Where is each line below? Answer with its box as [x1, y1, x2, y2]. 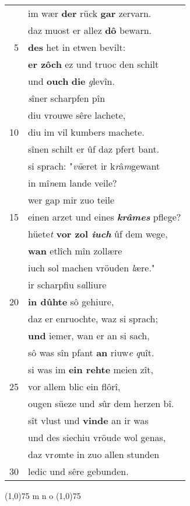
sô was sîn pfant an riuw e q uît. [28, 346, 154, 359]
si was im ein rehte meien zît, [28, 363, 153, 376]
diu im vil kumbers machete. [28, 125, 145, 139]
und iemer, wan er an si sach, [28, 329, 150, 342]
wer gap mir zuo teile [28, 193, 115, 206]
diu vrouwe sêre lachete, [28, 108, 126, 122]
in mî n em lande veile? [28, 176, 117, 190]
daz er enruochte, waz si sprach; [28, 312, 158, 325]
